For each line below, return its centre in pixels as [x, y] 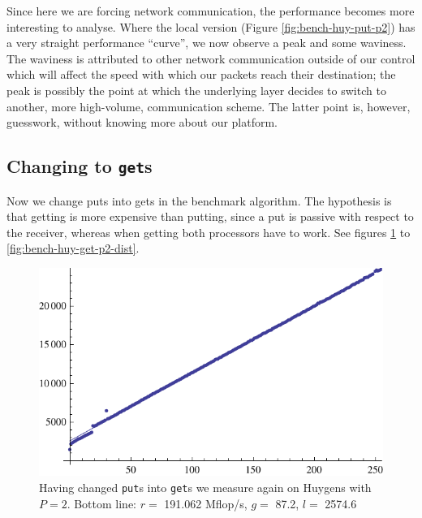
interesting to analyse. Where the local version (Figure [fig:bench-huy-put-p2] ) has [211, 26]
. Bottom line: [102, 503]
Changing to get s [80, 166]
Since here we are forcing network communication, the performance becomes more [211, 11]
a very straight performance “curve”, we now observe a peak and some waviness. [207, 43]
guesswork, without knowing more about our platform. [142, 122]
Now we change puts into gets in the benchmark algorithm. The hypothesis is [199, 200]
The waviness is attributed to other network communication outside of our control [211, 58]
